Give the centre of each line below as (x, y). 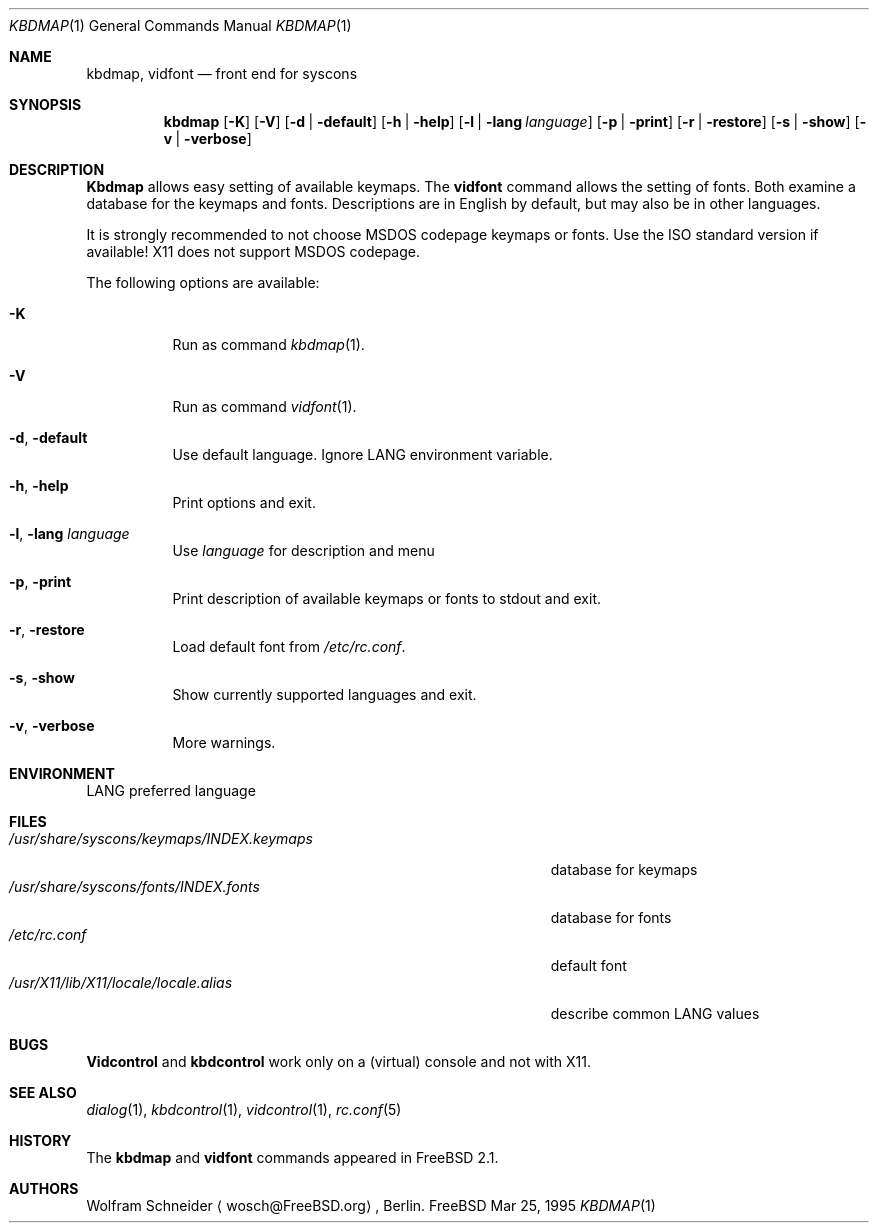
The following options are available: (203, 282)
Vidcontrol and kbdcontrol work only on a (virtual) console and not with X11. (339, 1061)
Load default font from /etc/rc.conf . (289, 646)
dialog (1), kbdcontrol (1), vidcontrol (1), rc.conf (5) (244, 1109)
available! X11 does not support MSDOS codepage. (253, 251)
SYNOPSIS (45, 104)
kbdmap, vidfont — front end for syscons (222, 73)
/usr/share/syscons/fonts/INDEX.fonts (134, 886)
